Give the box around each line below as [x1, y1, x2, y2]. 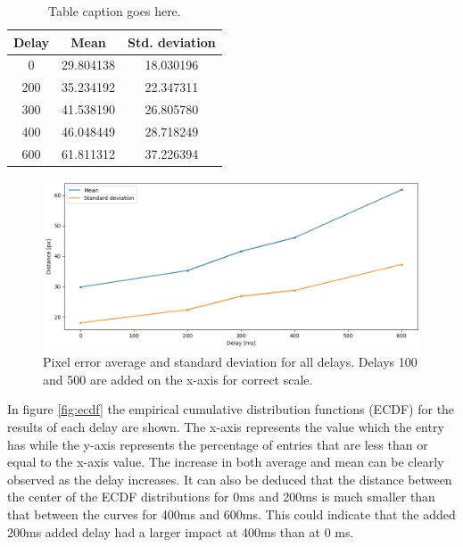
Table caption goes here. [48, 2, 181, 20]
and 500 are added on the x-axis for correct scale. [43, 369, 313, 388]
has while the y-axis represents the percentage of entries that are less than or [7, 435, 428, 453]
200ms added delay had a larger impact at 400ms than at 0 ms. [7, 522, 354, 541]
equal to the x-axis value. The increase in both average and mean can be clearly [7, 452, 444, 471]
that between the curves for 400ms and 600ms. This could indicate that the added [7, 504, 456, 523]
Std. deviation [127, 32, 216, 51]
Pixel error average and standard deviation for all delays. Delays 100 [43, 352, 418, 371]
